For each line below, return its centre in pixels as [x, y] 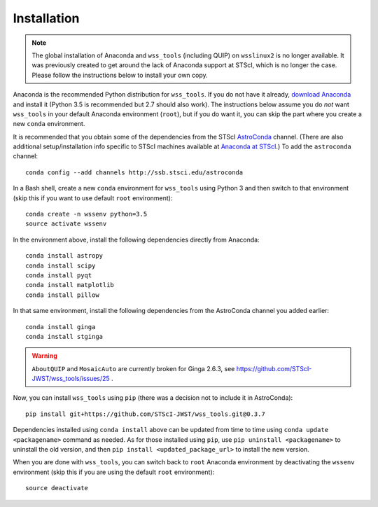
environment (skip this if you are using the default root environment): [114, 472]
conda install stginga [64, 336]
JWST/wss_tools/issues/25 [71, 379]
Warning [44, 356]
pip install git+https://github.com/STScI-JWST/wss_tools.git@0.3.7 [145, 414]
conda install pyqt [59, 275]
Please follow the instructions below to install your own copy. [120, 75]
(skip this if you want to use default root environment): [93, 198]
